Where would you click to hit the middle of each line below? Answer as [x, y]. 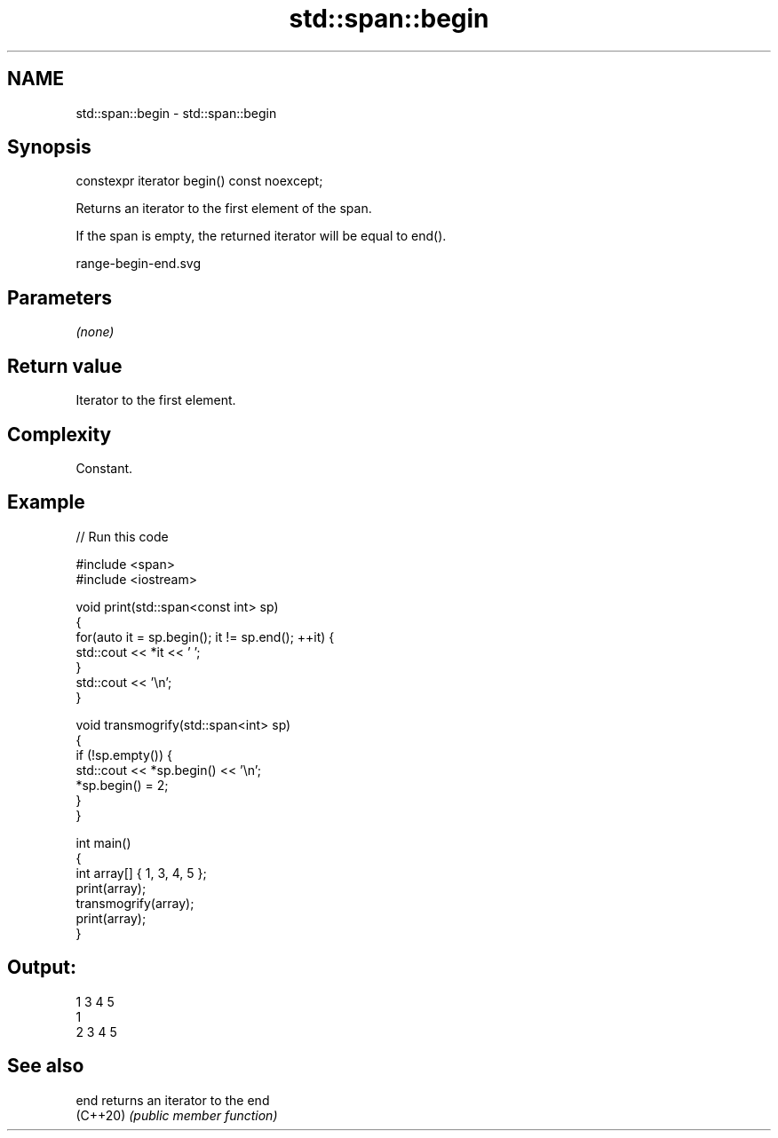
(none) [95, 332]
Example [46, 502]
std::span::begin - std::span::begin [176, 113]
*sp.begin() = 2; [122, 785]
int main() [103, 842]
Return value [65, 366]
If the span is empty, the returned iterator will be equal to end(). [261, 236]
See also [46, 1066]
